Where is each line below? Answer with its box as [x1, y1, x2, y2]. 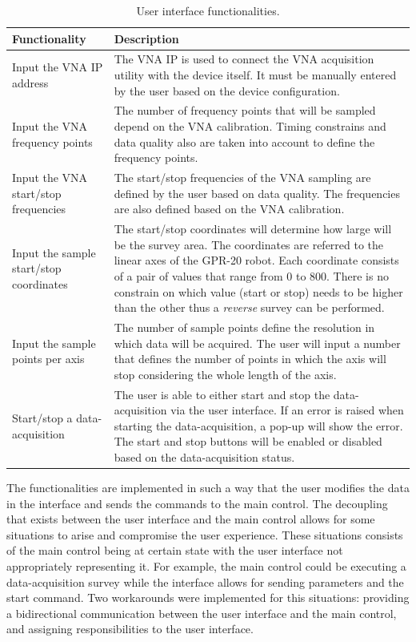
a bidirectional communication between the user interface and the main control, [6, 604, 397, 621]
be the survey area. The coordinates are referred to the [114, 236, 384, 252]
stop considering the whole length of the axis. [114, 365, 337, 382]
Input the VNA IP [12, 59, 103, 75]
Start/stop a [12, 409, 73, 426]
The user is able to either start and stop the [114, 386, 330, 402]
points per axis [12, 350, 85, 367]
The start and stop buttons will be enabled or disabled [114, 433, 382, 450]
